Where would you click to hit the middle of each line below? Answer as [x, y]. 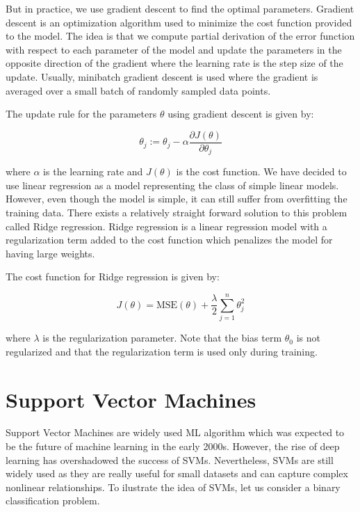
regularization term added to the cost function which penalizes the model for [169, 240]
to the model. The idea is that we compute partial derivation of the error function [180, 36]
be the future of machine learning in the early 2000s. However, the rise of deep [173, 446]
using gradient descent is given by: [241, 114]
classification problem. [53, 501]
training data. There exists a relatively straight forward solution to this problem [177, 213]
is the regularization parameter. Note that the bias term [162, 338]
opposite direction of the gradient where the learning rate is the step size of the [174, 63]
